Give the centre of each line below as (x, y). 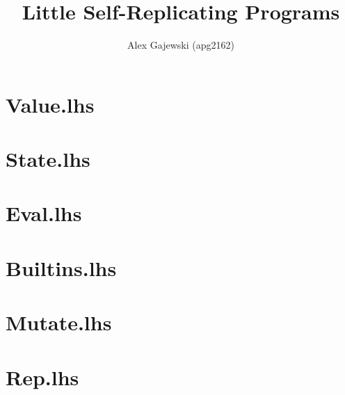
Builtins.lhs (61, 267)
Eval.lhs (44, 213)
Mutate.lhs (59, 322)
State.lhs (48, 159)
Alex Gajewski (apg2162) (181, 45)
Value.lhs (50, 104)
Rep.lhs (42, 377)
